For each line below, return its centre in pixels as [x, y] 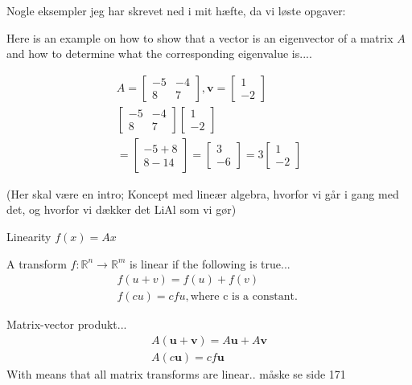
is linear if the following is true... [210, 263]
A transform [37, 263]
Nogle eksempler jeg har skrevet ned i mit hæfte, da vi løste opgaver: [176, 10]
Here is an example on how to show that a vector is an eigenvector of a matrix [200, 37]
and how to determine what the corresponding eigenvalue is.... [159, 53]
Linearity [29, 237]
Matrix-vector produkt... [67, 324]
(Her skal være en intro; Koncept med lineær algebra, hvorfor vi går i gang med [203, 193]
